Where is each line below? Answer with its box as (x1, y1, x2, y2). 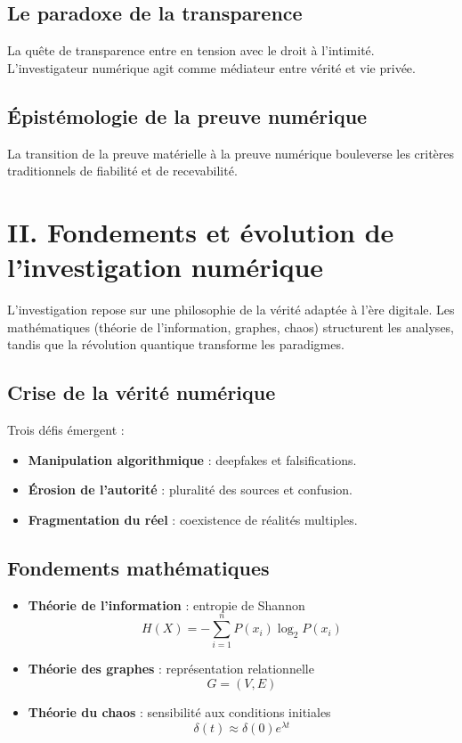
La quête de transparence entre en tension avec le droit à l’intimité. (7, 41, 375, 60)
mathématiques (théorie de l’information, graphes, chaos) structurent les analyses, (7, 317, 455, 336)
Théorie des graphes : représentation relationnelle (28, 659, 314, 678)
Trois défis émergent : (7, 420, 125, 439)
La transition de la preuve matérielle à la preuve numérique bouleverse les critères (7, 143, 455, 162)
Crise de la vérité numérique (7, 379, 276, 406)
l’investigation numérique (7, 249, 324, 285)
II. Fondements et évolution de (7, 213, 394, 249)
